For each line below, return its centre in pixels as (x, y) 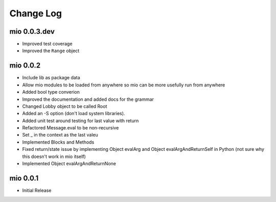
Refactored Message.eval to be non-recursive (71, 128)
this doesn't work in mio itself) (54, 156)
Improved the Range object (51, 51)
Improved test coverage (47, 44)
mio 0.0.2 (25, 66)
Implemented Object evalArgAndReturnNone (69, 164)
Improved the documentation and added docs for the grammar (88, 99)
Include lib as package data (51, 78)
